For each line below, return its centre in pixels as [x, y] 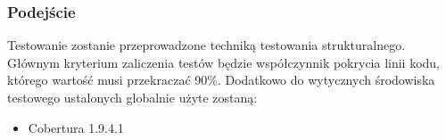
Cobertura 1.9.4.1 [76, 127]
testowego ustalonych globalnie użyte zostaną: [132, 97]
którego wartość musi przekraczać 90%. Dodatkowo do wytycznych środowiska [221, 80]
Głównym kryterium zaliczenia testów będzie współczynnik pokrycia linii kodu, [224, 62]
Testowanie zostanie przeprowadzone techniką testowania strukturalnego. [206, 45]
